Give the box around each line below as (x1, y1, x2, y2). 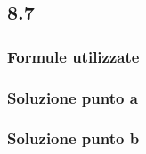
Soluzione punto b (7, 127, 140, 150)
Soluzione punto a (7, 86, 138, 108)
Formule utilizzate (7, 45, 140, 67)
